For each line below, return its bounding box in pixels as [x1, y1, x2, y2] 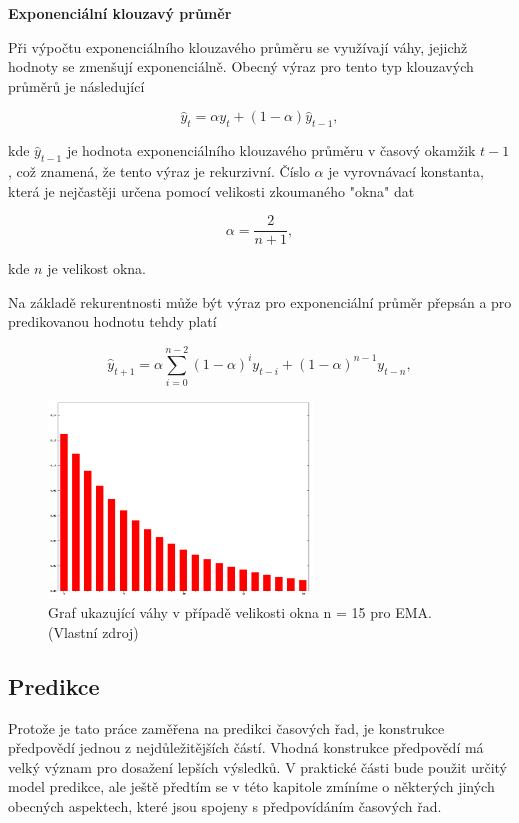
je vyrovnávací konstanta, [328, 160, 484, 181]
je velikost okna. [47, 258, 146, 279]
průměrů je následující [8, 75, 145, 96]
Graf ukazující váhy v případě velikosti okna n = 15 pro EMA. [48, 602, 432, 623]
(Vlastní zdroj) [48, 621, 139, 642]
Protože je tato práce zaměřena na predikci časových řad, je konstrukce [8, 717, 445, 738]
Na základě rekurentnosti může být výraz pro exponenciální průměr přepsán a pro [8, 291, 512, 312]
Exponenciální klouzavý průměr [8, 3, 232, 23]
